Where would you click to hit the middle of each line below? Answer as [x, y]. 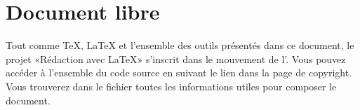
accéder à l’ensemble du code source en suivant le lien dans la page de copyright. [179, 73]
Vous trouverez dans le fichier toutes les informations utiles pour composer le [171, 86]
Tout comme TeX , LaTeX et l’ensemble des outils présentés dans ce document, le [180, 45]
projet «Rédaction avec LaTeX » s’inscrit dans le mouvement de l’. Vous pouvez [176, 59]
